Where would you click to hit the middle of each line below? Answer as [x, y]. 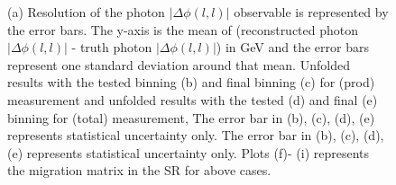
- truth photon [112, 47]
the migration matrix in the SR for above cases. [139, 170]
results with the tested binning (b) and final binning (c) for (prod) [191, 82]
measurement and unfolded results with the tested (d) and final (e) [193, 99]
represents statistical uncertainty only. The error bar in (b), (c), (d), [196, 135]
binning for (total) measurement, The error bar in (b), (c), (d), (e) [191, 117]
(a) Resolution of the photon [86, 12]
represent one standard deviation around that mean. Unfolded [179, 64]
